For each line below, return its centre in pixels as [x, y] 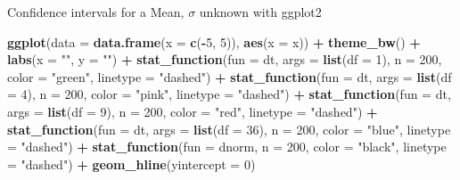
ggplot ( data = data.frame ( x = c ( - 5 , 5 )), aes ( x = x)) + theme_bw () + [214, 41]
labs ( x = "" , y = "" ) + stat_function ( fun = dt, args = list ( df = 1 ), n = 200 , [225, 59]
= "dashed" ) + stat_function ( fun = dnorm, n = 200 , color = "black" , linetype [227, 147]
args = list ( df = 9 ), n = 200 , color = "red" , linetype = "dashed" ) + [193, 111]
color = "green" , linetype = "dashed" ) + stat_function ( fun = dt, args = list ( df [230, 76]
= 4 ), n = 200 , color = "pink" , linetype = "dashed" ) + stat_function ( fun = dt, [229, 94]
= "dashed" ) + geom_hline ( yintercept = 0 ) [131, 164]
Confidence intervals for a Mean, [96, 12]
